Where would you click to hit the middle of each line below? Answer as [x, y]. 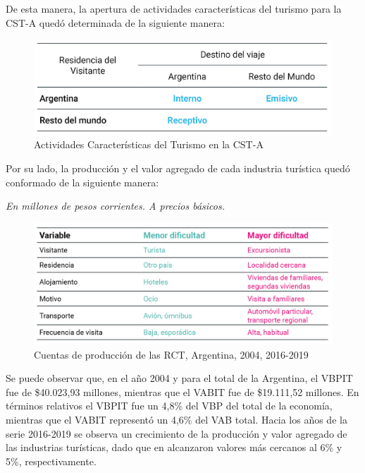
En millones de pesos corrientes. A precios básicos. [116, 206]
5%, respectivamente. [51, 461]
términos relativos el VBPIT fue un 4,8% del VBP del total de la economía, [169, 406]
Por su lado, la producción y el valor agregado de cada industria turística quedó [178, 168]
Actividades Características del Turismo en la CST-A [149, 144]
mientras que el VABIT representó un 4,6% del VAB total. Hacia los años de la [177, 420]
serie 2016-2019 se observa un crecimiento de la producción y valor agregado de [177, 433]
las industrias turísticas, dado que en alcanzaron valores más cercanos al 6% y [174, 447]
